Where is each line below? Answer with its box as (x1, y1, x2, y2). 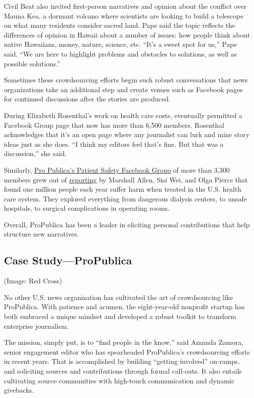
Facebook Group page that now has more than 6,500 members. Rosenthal (4, 119, 224, 130)
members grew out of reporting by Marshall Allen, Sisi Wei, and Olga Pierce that (4, 174, 248, 184)
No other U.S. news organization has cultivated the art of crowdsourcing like (4, 292, 233, 302)
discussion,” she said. (4, 148, 67, 159)
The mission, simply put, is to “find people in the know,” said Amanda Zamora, (4, 337, 244, 347)
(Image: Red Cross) (4, 276, 62, 286)
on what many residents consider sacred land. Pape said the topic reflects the (4, 20, 235, 30)
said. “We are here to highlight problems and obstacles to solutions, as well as (4, 48, 237, 59)
